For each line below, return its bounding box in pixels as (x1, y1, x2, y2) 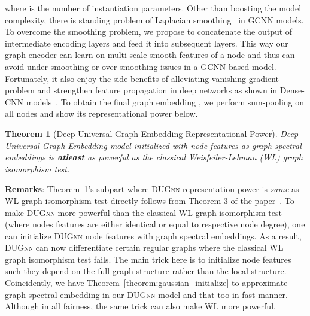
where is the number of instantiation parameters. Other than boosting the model (5, 2, 302, 14)
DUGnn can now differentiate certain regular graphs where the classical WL (5, 241, 284, 254)
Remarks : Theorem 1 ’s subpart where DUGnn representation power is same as (5, 183, 299, 195)
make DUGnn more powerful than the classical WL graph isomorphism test (5, 206, 282, 218)
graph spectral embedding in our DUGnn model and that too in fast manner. (5, 288, 288, 300)
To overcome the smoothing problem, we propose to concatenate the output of (5, 25, 293, 38)
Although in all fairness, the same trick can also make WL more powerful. (5, 300, 276, 312)
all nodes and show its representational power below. (5, 107, 198, 120)
